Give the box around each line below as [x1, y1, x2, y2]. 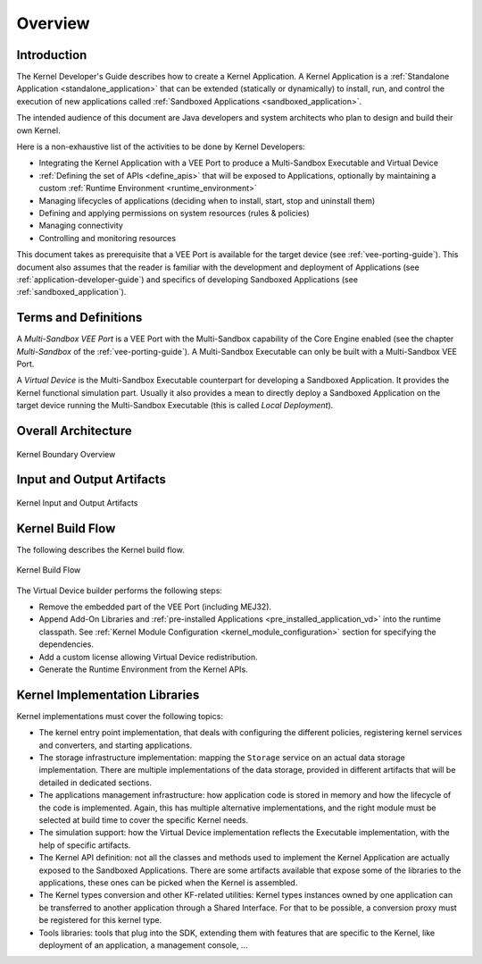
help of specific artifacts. [38, 840, 131, 851]
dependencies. [38, 639, 94, 650]
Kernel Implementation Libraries [16, 687, 200, 702]
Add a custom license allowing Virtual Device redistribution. [38, 651, 258, 662]
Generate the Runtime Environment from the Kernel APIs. [38, 664, 249, 675]
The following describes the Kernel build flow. [16, 544, 185, 555]
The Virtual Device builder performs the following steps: [16, 585, 223, 596]
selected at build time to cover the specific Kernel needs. [38, 815, 249, 826]
